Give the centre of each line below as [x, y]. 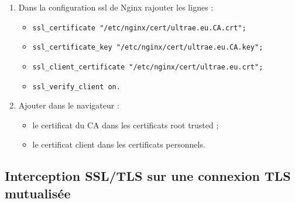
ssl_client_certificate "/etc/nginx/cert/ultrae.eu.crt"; [148, 67]
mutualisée [38, 193]
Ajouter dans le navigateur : [69, 105]
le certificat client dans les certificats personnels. [119, 144]
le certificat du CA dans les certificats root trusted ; [126, 125]
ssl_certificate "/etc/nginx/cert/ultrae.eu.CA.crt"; [139, 28]
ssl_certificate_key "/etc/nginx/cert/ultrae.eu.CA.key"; [148, 48]
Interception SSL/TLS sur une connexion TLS [148, 176]
